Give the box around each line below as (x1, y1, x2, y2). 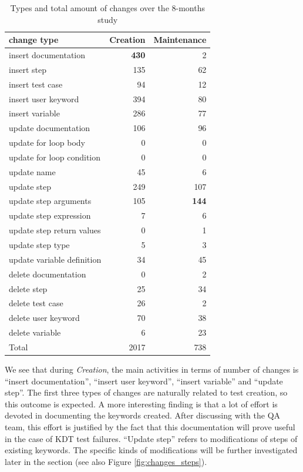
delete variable (9, 326, 61, 339)
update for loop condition (9, 150, 101, 163)
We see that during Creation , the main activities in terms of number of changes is (5, 363, 299, 375)
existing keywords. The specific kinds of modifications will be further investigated (5, 444, 298, 456)
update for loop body (9, 136, 85, 149)
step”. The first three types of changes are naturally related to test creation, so (5, 386, 288, 399)
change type (9, 34, 59, 46)
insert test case (9, 78, 63, 90)
